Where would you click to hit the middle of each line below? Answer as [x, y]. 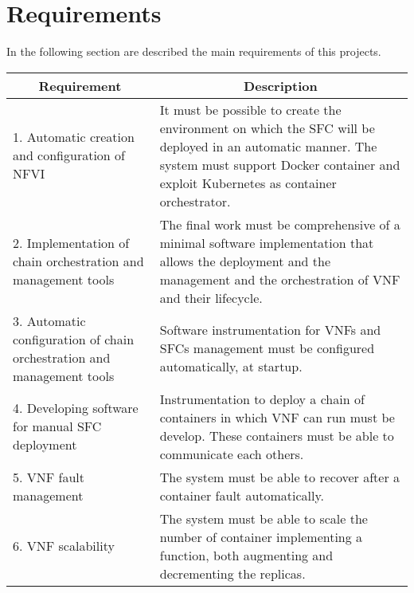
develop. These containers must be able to [277, 435]
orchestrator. [195, 201]
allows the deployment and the [245, 261]
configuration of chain [74, 339]
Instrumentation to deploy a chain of [262, 399]
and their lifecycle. [211, 297]
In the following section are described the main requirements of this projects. [194, 51]
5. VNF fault [49, 477]
